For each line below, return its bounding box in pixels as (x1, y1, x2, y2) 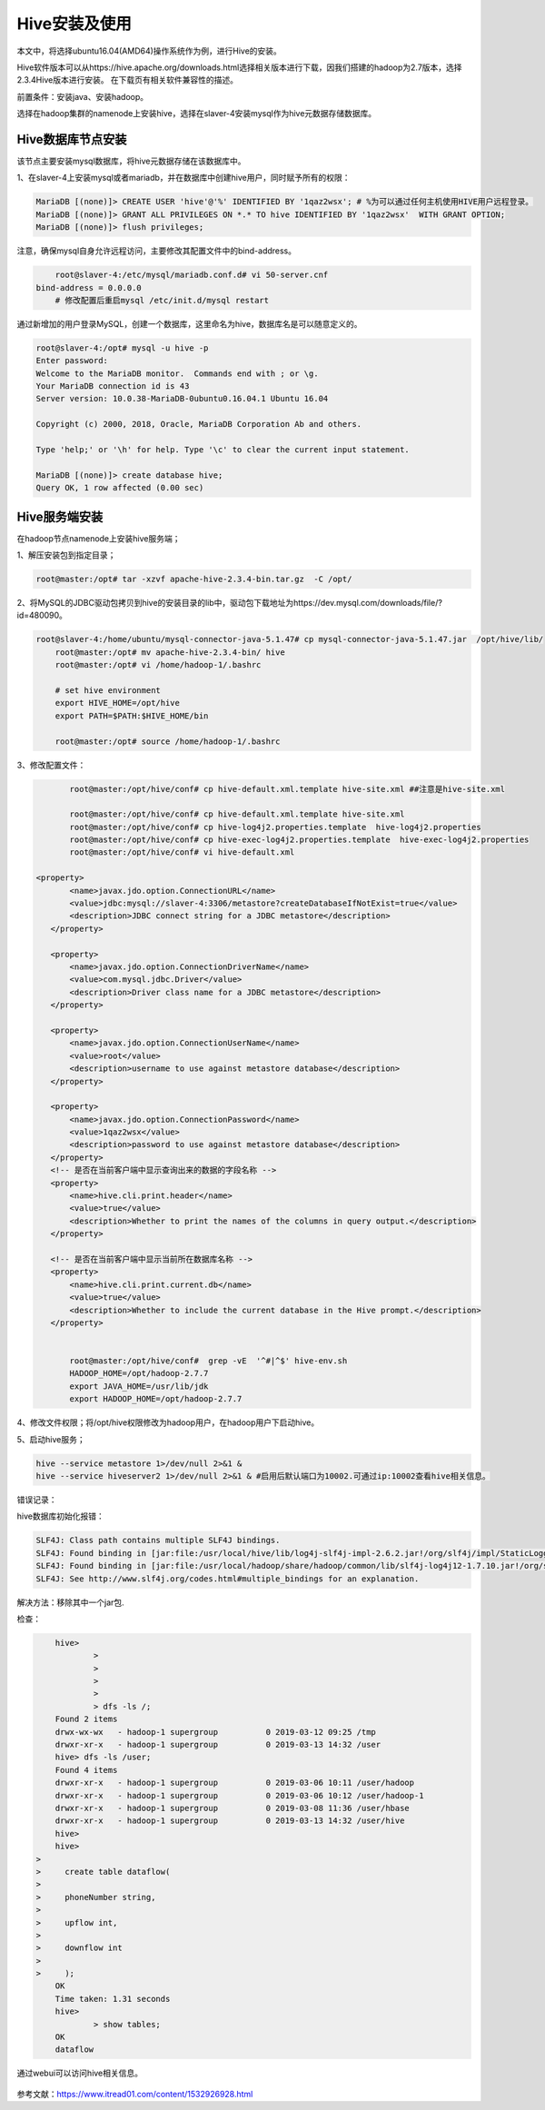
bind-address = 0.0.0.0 (35, 282, 143, 292)
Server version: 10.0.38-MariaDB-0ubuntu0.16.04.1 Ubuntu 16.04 (35, 393, 329, 404)
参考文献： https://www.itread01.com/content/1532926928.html (16, 2088, 253, 2099)
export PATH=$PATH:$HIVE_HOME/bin (54, 710, 209, 721)
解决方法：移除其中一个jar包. (16, 1597, 124, 1608)
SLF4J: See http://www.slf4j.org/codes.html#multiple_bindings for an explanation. (35, 1573, 420, 1584)
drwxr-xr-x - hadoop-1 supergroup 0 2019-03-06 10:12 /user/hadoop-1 (54, 1790, 424, 1800)
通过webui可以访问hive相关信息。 (16, 2067, 144, 2079)
